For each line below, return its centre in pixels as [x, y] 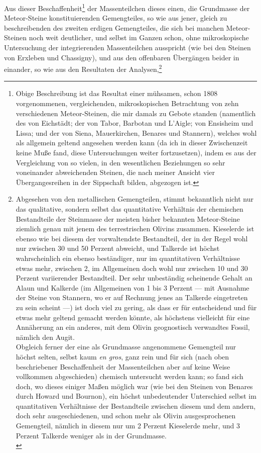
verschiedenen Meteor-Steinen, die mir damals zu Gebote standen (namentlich [136, 113]
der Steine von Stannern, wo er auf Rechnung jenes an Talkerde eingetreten [132, 297]
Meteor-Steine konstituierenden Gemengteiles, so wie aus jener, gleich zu [116, 18]
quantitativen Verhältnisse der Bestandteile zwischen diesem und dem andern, [136, 405]
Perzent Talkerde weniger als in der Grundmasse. [91, 435]
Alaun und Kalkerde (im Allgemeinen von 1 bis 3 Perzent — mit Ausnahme [133, 287]
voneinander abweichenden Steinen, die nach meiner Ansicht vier [115, 172]
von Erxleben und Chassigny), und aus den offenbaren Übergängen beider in [122, 57]
